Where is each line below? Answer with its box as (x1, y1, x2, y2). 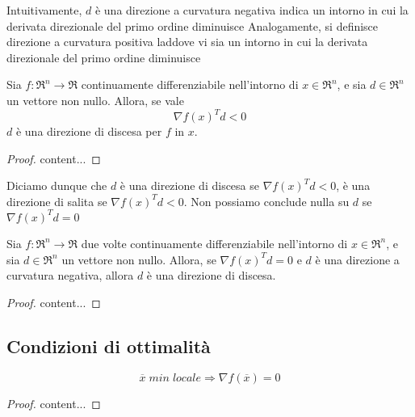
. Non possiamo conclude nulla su (183, 192, 350, 209)
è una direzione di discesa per (15, 123, 162, 140)
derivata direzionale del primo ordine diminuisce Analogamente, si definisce (6, 17, 379, 34)
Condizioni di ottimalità (6, 333, 211, 358)
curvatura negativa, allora (6, 267, 134, 284)
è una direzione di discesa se (119, 177, 259, 194)
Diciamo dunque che (6, 177, 107, 194)
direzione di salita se (6, 192, 107, 209)
